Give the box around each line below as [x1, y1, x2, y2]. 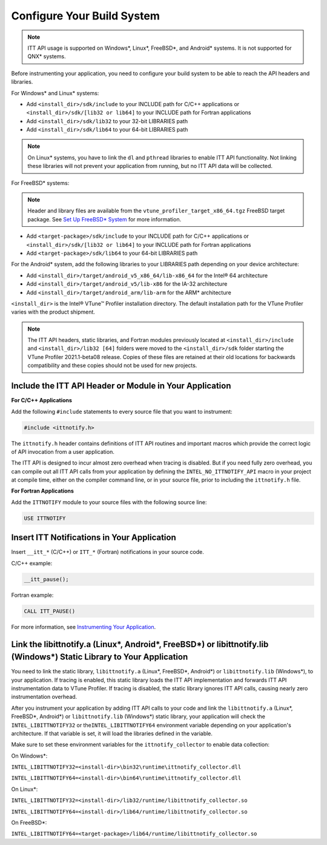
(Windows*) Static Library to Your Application [11, 652, 188, 662]
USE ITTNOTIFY [24, 514, 66, 522]
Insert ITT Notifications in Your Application [11, 533, 176, 543]
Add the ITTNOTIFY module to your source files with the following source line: [11, 498, 207, 506]
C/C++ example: [11, 559, 53, 567]
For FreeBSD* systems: [11, 179, 70, 186]
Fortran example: [11, 591, 54, 599]
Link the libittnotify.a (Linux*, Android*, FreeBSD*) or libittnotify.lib [11, 639, 269, 649]
